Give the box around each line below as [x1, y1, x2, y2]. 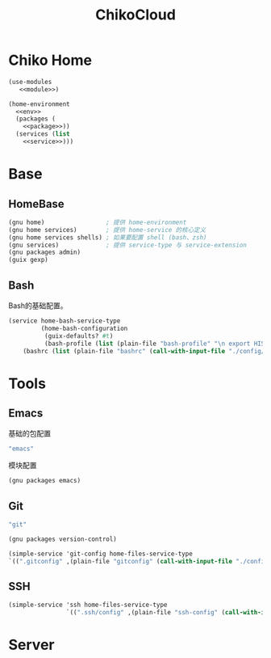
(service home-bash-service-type [8, 317, 121, 325]
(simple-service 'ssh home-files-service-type [8, 601, 168, 609]
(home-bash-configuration [40, 324, 128, 332]
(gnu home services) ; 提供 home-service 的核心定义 [8, 226, 206, 234]
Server [8, 636, 55, 654]
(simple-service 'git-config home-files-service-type [8, 550, 194, 558]
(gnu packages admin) [8, 248, 81, 256]
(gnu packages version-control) [8, 535, 117, 543]
